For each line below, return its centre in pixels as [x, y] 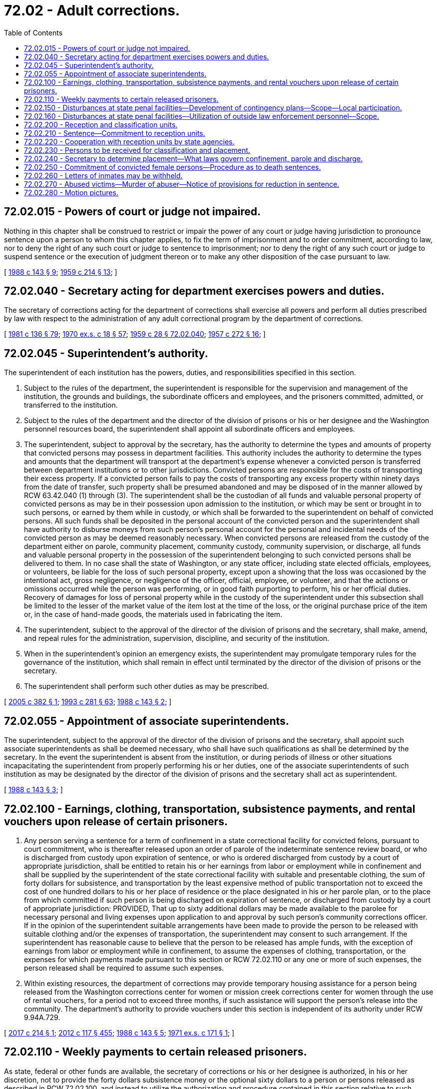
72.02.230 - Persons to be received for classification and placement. [137, 150]
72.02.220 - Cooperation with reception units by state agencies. [129, 141]
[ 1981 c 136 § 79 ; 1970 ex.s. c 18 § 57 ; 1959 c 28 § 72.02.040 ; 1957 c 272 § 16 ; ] [135, 334]
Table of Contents [33, 32]
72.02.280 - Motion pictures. [71, 192]
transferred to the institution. [71, 405]
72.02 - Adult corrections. [92, 10]
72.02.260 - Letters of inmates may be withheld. [103, 175]
